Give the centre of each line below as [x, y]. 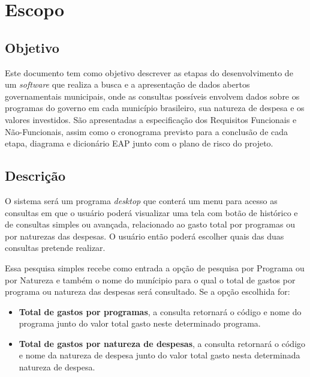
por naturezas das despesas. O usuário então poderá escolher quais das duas [145, 236]
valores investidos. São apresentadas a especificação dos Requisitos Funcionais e [151, 119]
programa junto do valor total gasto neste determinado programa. [140, 323]
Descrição [35, 176]
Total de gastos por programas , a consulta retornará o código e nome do [160, 311]
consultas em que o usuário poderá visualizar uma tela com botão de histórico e [151, 212]
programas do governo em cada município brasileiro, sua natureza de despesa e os [155, 108]
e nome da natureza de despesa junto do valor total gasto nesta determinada [159, 355]
